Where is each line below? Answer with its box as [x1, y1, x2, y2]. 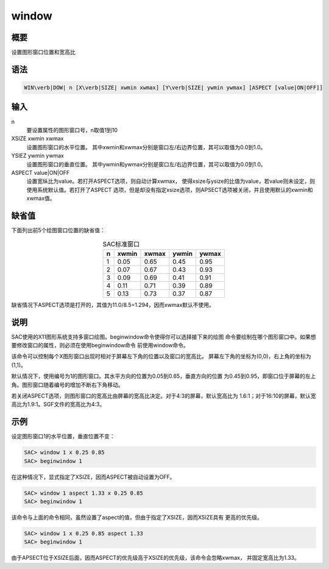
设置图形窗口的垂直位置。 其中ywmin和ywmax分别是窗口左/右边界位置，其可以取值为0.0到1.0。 [26, 160, 266, 168]
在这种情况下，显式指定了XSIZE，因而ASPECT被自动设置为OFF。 [11, 473, 175, 481]
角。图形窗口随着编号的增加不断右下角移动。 [11, 381, 124, 388]
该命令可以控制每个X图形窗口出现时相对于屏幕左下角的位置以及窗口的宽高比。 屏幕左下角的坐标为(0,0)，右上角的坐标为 [11, 353, 311, 360]
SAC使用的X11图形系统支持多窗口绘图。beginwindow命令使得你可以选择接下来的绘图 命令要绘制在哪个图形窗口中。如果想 [11, 333, 316, 341]
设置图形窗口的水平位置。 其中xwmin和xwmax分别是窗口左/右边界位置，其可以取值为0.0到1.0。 [26, 143, 266, 150]
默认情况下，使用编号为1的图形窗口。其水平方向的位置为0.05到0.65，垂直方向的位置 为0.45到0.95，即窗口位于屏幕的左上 [11, 372, 316, 380]
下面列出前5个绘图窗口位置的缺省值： [11, 226, 106, 234]
